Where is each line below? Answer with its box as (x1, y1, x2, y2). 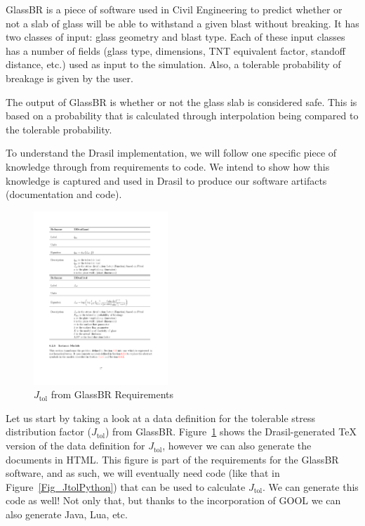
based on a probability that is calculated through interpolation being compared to (6, 108, 359, 123)
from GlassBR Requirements (51, 387, 174, 402)
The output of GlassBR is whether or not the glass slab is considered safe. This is (6, 94, 357, 109)
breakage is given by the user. (6, 70, 133, 85)
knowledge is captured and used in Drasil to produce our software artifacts (6, 173, 327, 188)
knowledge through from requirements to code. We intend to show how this (6, 159, 330, 173)
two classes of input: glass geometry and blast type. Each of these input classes (6, 29, 345, 44)
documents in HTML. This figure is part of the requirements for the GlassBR (6, 452, 339, 466)
